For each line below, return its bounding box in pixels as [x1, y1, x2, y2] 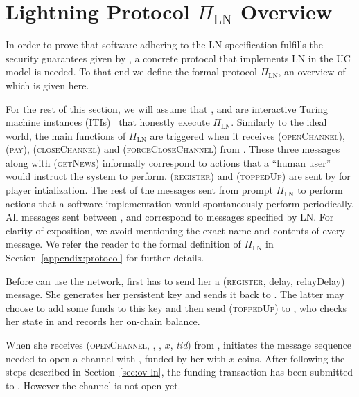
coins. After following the [238, 351, 345, 365]
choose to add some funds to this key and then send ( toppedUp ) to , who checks [6, 300, 347, 315]
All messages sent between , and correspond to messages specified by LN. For [6, 210, 334, 224]
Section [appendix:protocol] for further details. [6, 250, 204, 265]
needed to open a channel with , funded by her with [6, 351, 226, 365]
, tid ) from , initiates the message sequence [170, 338, 352, 351]
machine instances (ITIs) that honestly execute [6, 115, 210, 129]
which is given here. [6, 77, 89, 92]
